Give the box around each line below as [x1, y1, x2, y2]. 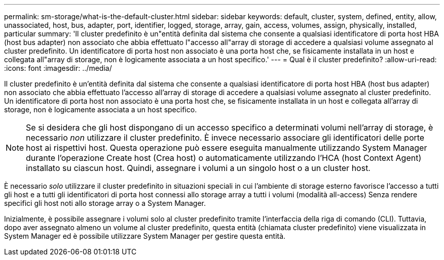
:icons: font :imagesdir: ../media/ [4, 64, 112, 72]
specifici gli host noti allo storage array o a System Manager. [4, 199, 206, 207]
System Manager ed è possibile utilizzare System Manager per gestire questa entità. [4, 232, 286, 240]
